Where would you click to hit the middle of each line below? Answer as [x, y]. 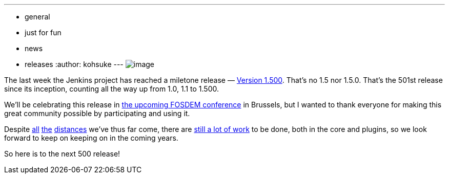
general [37, 17]
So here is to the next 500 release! [62, 154]
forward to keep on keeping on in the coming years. [91, 138]
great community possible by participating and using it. [97, 113]
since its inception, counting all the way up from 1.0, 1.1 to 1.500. [112, 89]
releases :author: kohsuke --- [74, 64]
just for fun [43, 32]
